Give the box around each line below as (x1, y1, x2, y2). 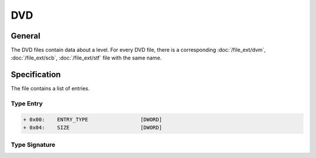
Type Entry (11, 100, 43, 108)
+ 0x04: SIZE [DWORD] (23, 124, 162, 131)
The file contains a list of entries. (11, 85, 90, 92)
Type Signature (11, 141, 56, 149)
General (11, 31, 41, 41)
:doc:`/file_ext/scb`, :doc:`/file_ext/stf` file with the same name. (11, 54, 162, 61)
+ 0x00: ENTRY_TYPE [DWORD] (23, 116, 162, 122)
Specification (11, 70, 61, 80)
